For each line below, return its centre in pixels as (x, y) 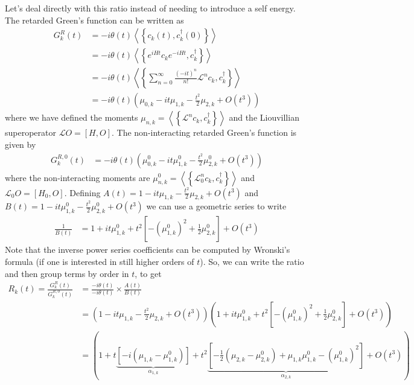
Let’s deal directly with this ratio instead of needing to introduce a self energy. (150, 8)
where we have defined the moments (72, 117)
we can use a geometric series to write (216, 206)
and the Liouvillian (264, 117)
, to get (148, 273)
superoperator (30, 132)
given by (21, 144)
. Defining (82, 192)
